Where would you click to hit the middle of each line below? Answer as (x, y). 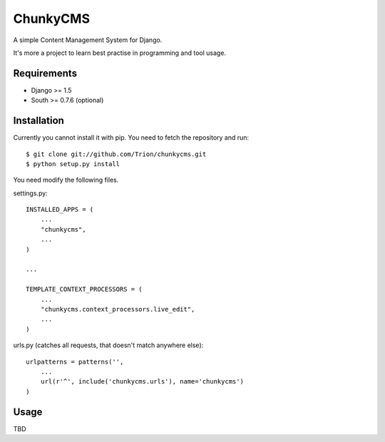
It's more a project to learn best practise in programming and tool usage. (120, 53)
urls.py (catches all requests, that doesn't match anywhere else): (108, 345)
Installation (38, 121)
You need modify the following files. (66, 180)
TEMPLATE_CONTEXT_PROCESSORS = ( (84, 289)
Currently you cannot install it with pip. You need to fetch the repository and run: (131, 138)
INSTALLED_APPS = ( (60, 210)
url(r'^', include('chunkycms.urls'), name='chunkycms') (142, 382)
